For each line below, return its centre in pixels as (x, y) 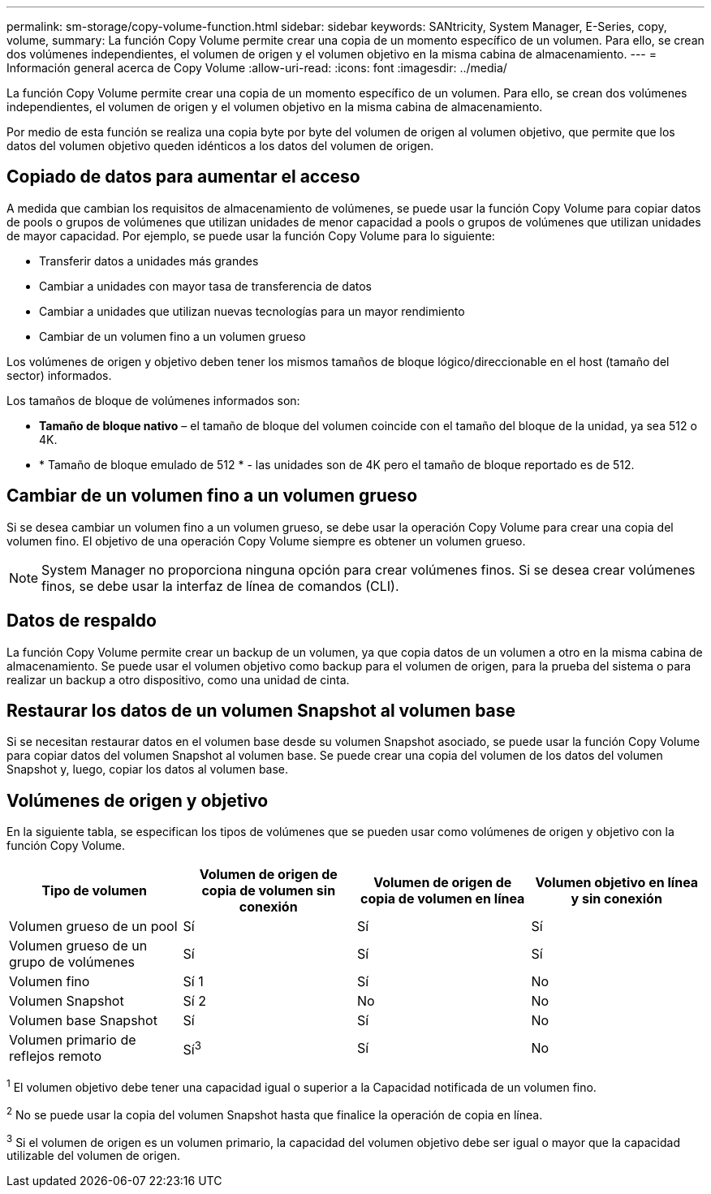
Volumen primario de (73, 1040)
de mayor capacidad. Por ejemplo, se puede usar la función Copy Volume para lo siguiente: (251, 235)
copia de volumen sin (269, 891)
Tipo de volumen (95, 891)
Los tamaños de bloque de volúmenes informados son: (153, 400)
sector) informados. (59, 375)
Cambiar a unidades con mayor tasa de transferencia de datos (206, 286)
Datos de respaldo (82, 621)
